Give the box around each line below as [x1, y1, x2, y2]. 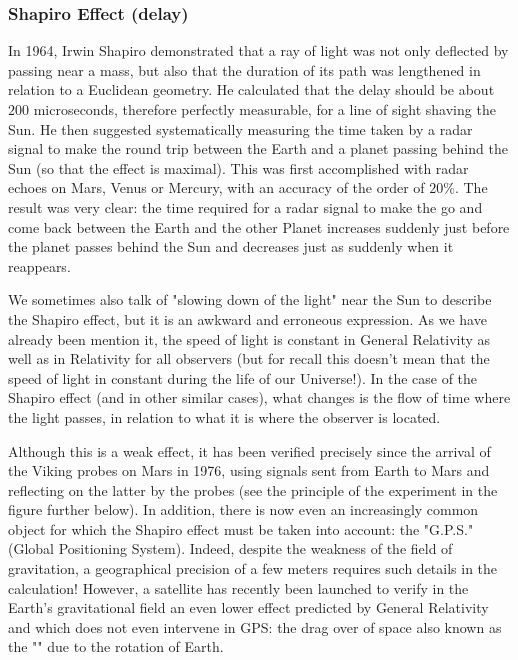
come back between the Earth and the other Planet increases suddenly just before [8, 216, 510, 237]
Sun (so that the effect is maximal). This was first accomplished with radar [8, 157, 469, 178]
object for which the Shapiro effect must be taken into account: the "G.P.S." [8, 518, 474, 539]
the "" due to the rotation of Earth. [8, 636, 224, 657]
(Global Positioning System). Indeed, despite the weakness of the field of [8, 538, 453, 559]
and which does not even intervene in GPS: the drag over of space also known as [8, 616, 502, 637]
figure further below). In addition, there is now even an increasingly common [8, 499, 479, 520]
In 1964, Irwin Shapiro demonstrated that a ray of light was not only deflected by [8, 40, 509, 61]
